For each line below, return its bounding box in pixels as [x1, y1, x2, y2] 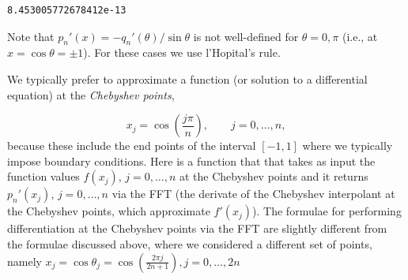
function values [7, 168, 80, 185]
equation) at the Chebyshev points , [7, 86, 175, 103]
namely [7, 252, 42, 269]
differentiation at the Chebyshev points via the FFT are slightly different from [7, 220, 387, 237]
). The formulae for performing [252, 203, 402, 219]
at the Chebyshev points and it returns [179, 168, 368, 185]
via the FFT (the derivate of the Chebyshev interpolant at [111, 185, 395, 202]
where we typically [302, 137, 393, 154]
